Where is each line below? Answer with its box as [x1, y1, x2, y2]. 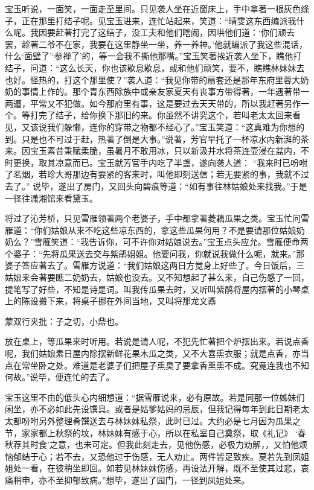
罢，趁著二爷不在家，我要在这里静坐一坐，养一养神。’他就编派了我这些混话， [5, 37, 307, 50]
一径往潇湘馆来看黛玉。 [5, 191, 98, 204]
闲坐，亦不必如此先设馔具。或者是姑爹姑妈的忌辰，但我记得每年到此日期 [5, 402, 292, 415]
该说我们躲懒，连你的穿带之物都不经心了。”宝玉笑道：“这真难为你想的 [30, 120, 305, 133]
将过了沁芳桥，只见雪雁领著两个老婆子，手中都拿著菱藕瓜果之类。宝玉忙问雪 [5, 212, 309, 224]
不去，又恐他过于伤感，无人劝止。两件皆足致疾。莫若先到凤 [63, 450, 301, 462]
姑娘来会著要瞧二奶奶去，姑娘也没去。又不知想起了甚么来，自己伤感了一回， [5, 271, 309, 284]
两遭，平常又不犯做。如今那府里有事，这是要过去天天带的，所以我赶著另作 [5, 97, 301, 109]
